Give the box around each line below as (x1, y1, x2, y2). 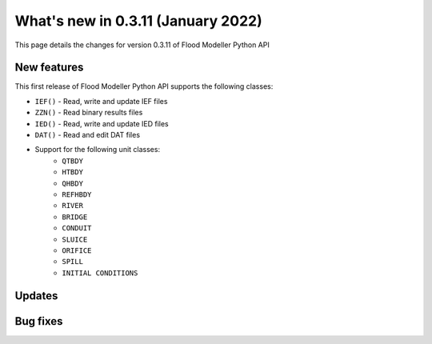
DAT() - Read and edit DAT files (34, 130, 140, 140)
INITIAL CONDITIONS (62, 268, 138, 278)
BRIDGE (62, 212, 88, 222)
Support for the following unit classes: (34, 145, 160, 154)
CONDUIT (62, 224, 92, 233)
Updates (14, 289, 58, 302)
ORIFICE (62, 246, 92, 255)
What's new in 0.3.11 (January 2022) (14, 12, 263, 30)
